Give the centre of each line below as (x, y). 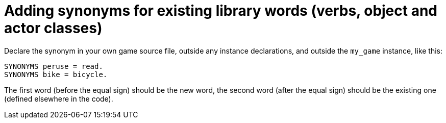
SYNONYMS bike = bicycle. (56, 74)
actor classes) (53, 28)
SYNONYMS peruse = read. (54, 66)
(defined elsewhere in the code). (59, 99)
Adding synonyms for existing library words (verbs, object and (221, 11)
